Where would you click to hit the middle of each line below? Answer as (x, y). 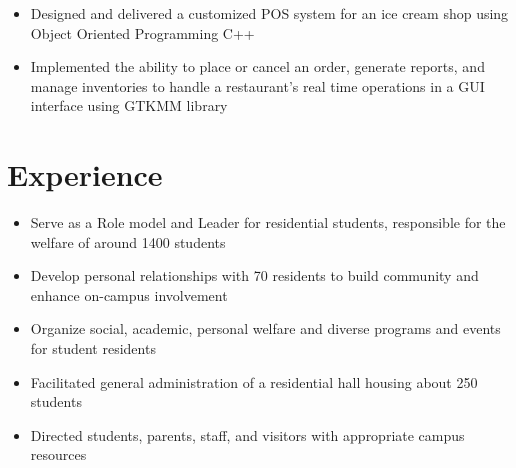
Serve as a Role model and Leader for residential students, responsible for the (268, 222)
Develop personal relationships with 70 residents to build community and (254, 275)
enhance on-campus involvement (129, 294)
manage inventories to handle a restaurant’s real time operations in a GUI (257, 85)
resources (58, 454)
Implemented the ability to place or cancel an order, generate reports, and (257, 66)
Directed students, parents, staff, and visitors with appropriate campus (247, 434)
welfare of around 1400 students (128, 241)
